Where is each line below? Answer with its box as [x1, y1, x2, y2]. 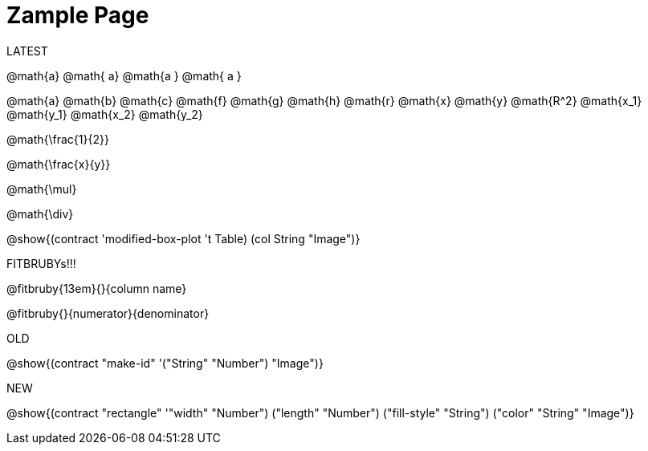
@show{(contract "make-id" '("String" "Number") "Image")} [6, 356, 324, 370]
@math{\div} [6, 206, 74, 221]
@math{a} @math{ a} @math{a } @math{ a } [6, 68, 242, 83]
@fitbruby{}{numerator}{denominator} [6, 306, 210, 320]
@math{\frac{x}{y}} [6, 156, 111, 171]
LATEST [6, 43, 48, 58]
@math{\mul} [6, 181, 77, 196]
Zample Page [6, 2, 149, 29]
